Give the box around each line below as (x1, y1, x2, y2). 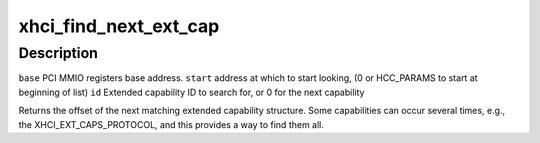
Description (18, 44, 99, 62)
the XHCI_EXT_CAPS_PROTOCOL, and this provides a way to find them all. (18, 118, 325, 130)
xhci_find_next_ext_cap (18, 15, 220, 37)
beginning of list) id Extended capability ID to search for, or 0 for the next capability (18, 86, 365, 98)
